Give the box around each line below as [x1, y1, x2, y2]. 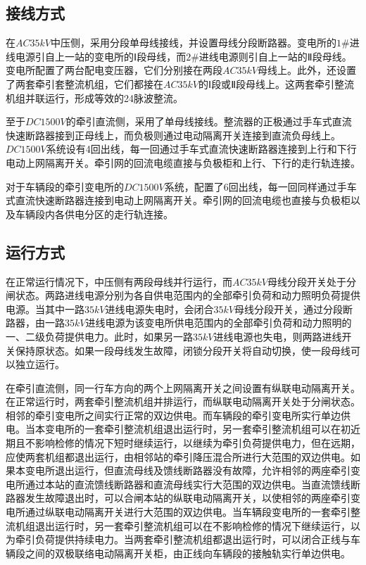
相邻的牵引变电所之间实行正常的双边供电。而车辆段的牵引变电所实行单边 [6, 407, 341, 422]
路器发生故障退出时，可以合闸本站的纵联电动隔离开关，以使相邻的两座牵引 [6, 490, 351, 505]
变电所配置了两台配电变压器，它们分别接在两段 [6, 63, 222, 77]
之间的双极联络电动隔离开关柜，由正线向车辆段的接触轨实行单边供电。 [25, 545, 351, 560]
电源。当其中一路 [6, 301, 84, 316]
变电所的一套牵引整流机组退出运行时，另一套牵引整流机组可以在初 [44, 421, 351, 436]
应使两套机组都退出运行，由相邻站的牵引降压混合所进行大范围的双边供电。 [6, 449, 351, 464]
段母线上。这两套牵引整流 [236, 76, 355, 91]
